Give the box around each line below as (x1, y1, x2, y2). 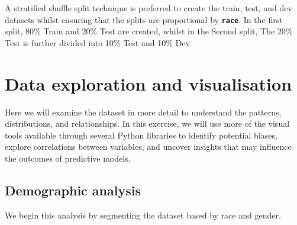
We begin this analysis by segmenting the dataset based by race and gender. (5, 208, 281, 221)
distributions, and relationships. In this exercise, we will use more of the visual (5, 117, 290, 130)
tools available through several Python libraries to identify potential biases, (5, 128, 277, 141)
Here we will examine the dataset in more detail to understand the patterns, (5, 105, 282, 118)
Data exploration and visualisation (5, 71, 292, 95)
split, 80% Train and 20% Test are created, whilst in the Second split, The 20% (5, 25, 293, 37)
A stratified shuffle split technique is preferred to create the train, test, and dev (5, 2, 292, 14)
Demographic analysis (5, 181, 141, 199)
